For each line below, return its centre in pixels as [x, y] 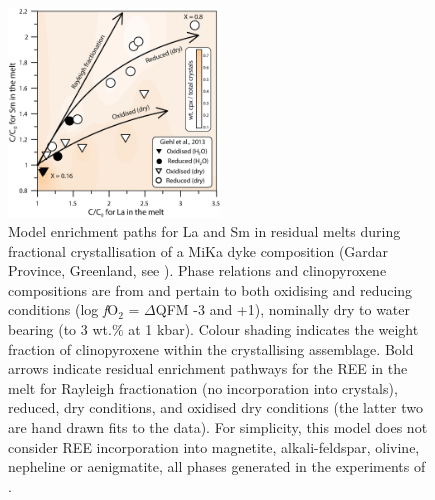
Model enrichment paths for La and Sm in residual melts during [204, 231]
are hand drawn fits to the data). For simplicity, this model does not [218, 427]
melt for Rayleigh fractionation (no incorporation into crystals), [203, 387]
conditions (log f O [63, 309]
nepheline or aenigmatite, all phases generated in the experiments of [217, 466]
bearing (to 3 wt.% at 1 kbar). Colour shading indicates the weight [213, 329]
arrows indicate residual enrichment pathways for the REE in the [208, 368]
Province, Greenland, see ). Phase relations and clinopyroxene [197, 270]
